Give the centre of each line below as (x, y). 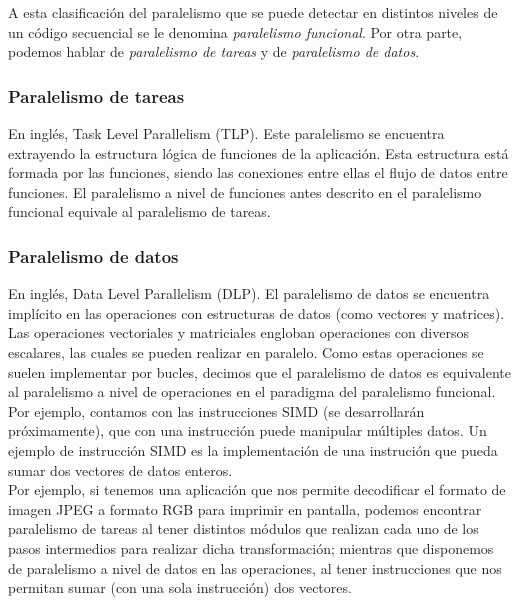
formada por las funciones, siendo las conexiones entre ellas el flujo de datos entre (258, 172)
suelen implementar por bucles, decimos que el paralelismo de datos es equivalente (259, 371)
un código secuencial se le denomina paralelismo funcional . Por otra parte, (235, 31)
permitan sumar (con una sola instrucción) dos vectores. (180, 587)
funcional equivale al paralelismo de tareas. (139, 211)
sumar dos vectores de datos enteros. (120, 469)
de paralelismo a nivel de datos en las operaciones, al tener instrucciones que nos (255, 567)
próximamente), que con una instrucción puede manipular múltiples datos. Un (247, 430)
